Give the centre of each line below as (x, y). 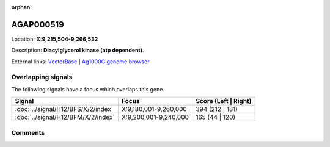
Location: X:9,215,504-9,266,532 (55, 39)
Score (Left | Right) (224, 101)
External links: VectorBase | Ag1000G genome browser (80, 62)
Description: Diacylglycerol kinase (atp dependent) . (78, 50)
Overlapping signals (42, 77)
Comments (28, 132)
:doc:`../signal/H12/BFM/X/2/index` (65, 117)
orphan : (22, 7)
